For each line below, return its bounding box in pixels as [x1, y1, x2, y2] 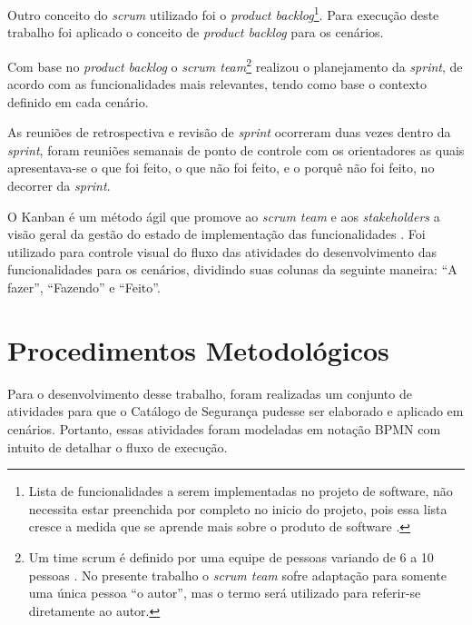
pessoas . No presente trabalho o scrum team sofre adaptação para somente [28, 565, 447, 584]
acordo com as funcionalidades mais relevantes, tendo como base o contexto [7, 74, 428, 94]
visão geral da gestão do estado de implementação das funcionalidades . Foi [7, 224, 426, 243]
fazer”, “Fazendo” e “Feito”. [7, 278, 161, 297]
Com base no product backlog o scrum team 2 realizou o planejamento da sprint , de [7, 54, 463, 75]
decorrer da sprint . [7, 176, 111, 195]
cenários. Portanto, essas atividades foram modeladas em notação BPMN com [7, 419, 441, 438]
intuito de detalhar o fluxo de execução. [7, 437, 228, 456]
